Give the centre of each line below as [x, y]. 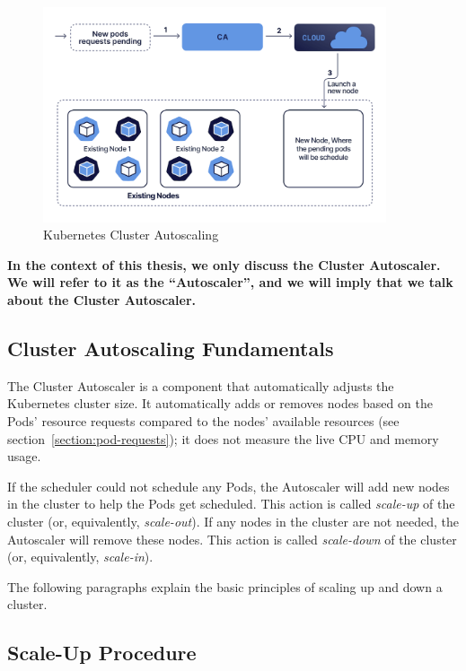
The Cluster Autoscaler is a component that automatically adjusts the [201, 385]
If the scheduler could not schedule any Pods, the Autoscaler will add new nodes [229, 486]
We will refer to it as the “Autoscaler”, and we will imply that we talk [230, 282]
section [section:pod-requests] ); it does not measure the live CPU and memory [223, 438]
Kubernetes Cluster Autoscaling [131, 235]
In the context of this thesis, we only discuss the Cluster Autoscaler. [224, 264]
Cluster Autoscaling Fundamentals [171, 348]
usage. [24, 456]
